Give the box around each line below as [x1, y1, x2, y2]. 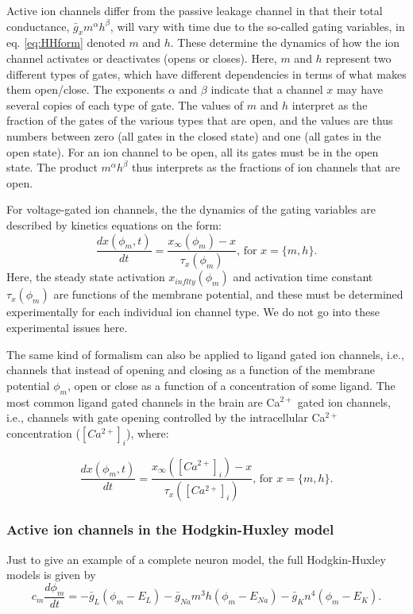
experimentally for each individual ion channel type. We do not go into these [6, 303, 380, 320]
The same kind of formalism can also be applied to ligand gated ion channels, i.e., [6, 346, 404, 362]
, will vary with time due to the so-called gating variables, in [110, 17, 405, 34]
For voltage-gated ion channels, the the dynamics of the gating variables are [6, 201, 376, 218]
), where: [126, 424, 169, 441]
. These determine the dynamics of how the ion [170, 34, 400, 51]
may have [336, 81, 383, 98]
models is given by [6, 566, 96, 583]
